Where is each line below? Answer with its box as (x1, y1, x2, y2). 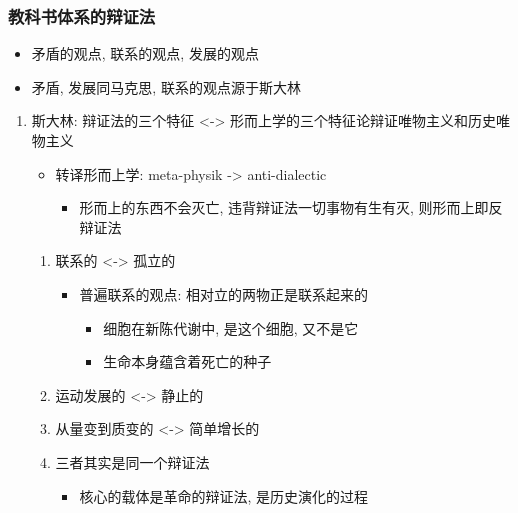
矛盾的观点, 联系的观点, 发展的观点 (31, 43, 259, 64)
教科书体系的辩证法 (8, 3, 156, 28)
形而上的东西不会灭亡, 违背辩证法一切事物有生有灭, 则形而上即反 (79, 197, 503, 218)
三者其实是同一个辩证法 (55, 451, 210, 472)
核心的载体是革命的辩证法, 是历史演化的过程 (79, 485, 368, 506)
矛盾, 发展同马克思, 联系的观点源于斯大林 (31, 76, 301, 97)
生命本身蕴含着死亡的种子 (103, 351, 272, 372)
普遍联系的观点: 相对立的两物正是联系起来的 (79, 283, 368, 304)
